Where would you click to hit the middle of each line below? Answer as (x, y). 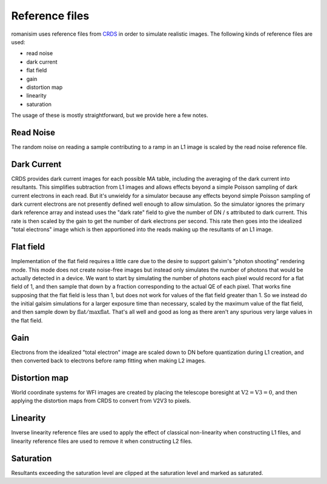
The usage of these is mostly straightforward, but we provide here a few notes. (110, 116)
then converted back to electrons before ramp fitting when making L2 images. (108, 361)
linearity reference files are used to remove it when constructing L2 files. (102, 441)
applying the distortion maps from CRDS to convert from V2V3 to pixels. (101, 401)
